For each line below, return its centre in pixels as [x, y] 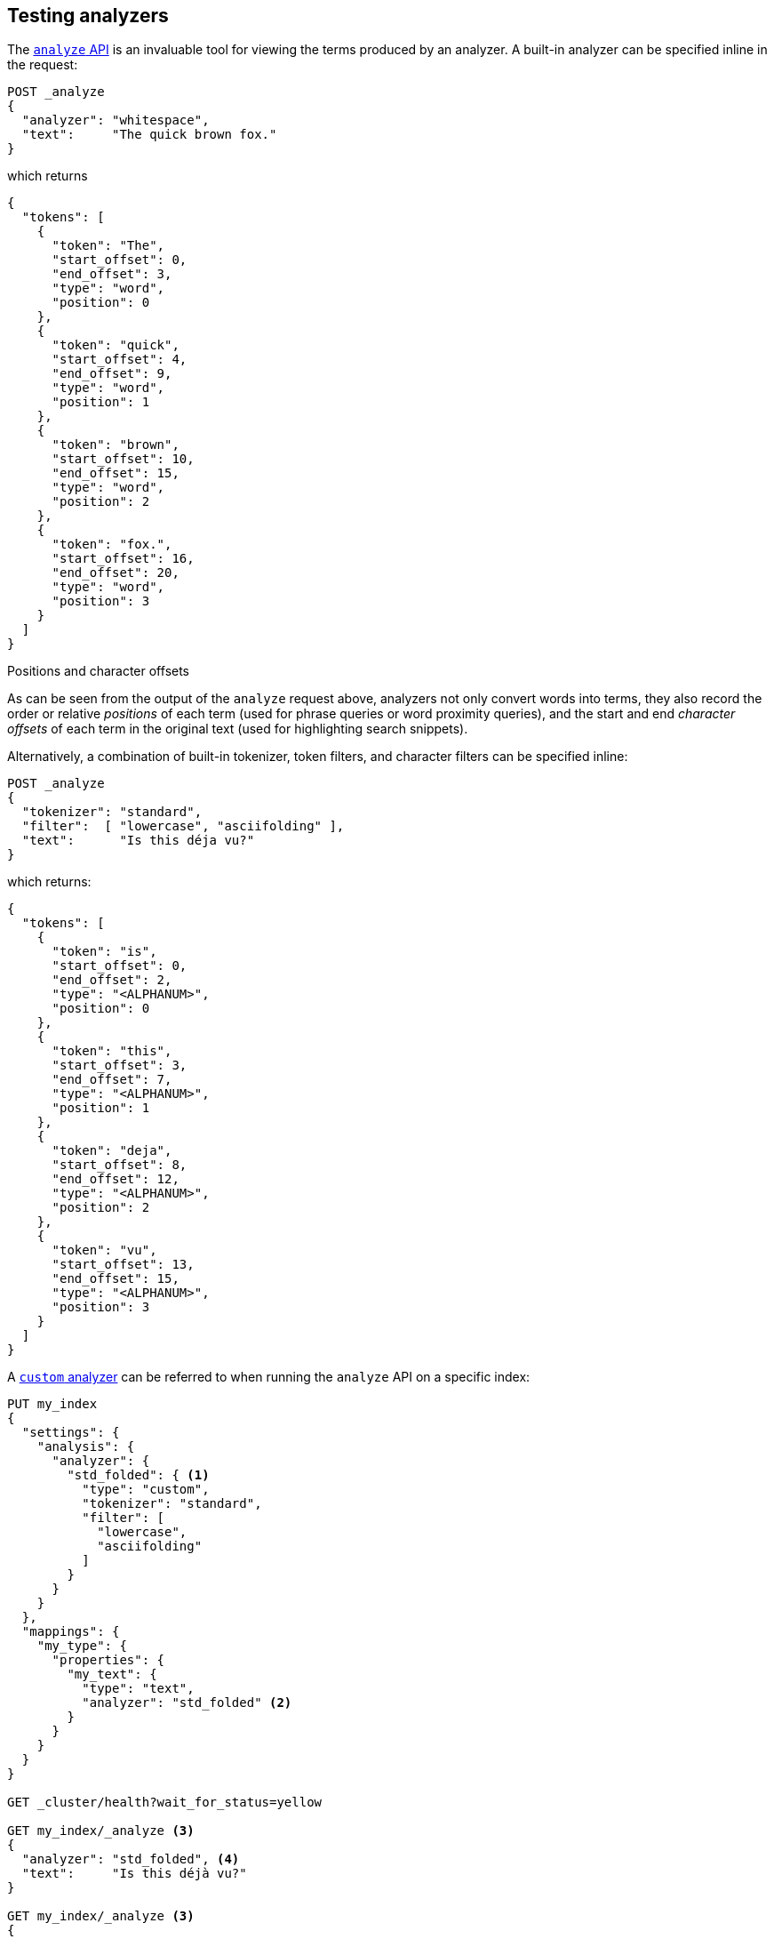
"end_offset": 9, [112, 374]
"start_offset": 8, [120, 1165]
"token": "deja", [112, 1151]
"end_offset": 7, [112, 1080]
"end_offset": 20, [116, 573]
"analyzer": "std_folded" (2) [187, 1703]
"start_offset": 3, [120, 1066]
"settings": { [71, 1433]
